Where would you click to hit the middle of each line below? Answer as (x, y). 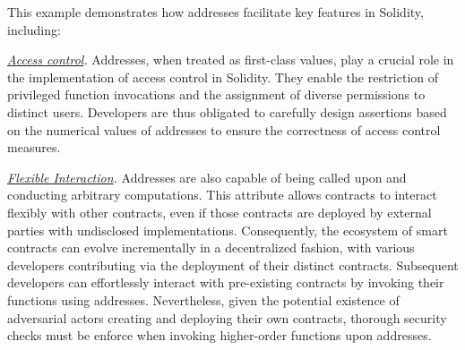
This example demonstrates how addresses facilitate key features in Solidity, (215, 12)
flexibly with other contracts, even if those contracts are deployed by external (220, 212)
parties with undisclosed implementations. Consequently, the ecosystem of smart (228, 230)
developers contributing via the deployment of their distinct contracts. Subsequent (233, 265)
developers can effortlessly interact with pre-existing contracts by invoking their (226, 282)
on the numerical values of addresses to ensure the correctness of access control (224, 129)
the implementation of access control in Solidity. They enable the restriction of (223, 77)
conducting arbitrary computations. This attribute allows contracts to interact (222, 195)
